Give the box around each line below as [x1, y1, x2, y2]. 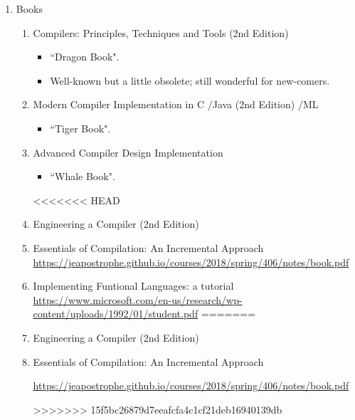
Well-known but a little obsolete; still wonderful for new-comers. [50, 73, 330, 88]
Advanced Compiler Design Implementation [33, 145, 223, 159]
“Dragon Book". [50, 49, 120, 64]
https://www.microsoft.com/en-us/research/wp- [33, 292, 243, 307]
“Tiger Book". [50, 120, 111, 135]
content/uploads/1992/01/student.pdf [33, 306, 198, 321]
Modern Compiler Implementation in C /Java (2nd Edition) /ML [33, 97, 319, 112]
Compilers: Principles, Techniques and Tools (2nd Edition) [33, 25, 289, 40]
